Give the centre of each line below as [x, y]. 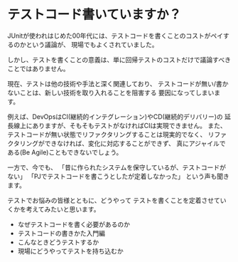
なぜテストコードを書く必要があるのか [74, 224]
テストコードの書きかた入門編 [61, 233]
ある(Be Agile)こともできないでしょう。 [65, 152]
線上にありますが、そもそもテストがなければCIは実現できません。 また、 [120, 125]
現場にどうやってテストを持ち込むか [71, 251]
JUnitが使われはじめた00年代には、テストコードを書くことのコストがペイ [115, 36]
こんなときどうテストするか [58, 242]
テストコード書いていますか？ [94, 15]
